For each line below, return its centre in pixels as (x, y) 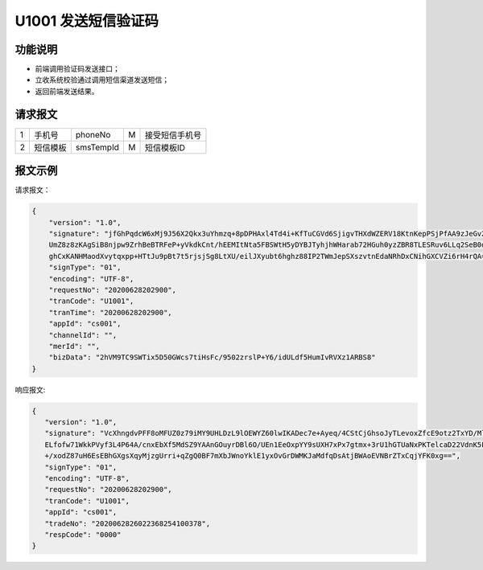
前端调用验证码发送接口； (77, 69)
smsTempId (97, 147)
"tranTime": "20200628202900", (110, 312)
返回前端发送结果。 (67, 91)
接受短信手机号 (173, 135)
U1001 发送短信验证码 (87, 21)
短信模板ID (165, 147)
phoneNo (93, 134)
